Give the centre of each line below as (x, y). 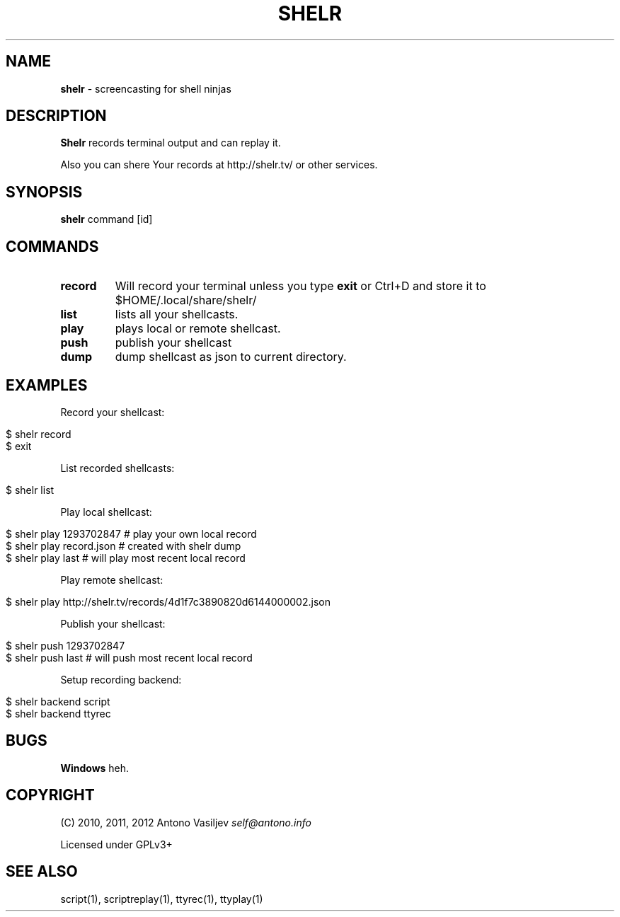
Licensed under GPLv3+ (116, 844)
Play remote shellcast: (112, 579)
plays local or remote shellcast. (198, 329)
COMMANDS (52, 246)
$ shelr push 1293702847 (65, 645)
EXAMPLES (47, 385)
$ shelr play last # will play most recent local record (126, 558)
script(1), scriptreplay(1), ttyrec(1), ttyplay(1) (162, 899)
